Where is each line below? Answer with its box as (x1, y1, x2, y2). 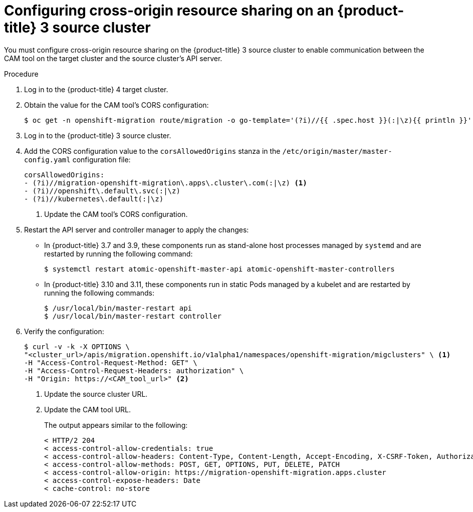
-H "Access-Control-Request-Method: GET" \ (24, 358, 197, 367)
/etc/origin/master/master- (282, 147, 392, 155)
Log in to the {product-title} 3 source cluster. (24, 131, 171, 140)
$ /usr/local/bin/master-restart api (44, 304, 192, 312)
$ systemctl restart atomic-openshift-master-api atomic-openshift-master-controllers (44, 265, 395, 273)
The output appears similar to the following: (44, 420, 188, 429)
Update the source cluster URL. (44, 389, 148, 398)
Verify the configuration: (24, 327, 104, 336)
